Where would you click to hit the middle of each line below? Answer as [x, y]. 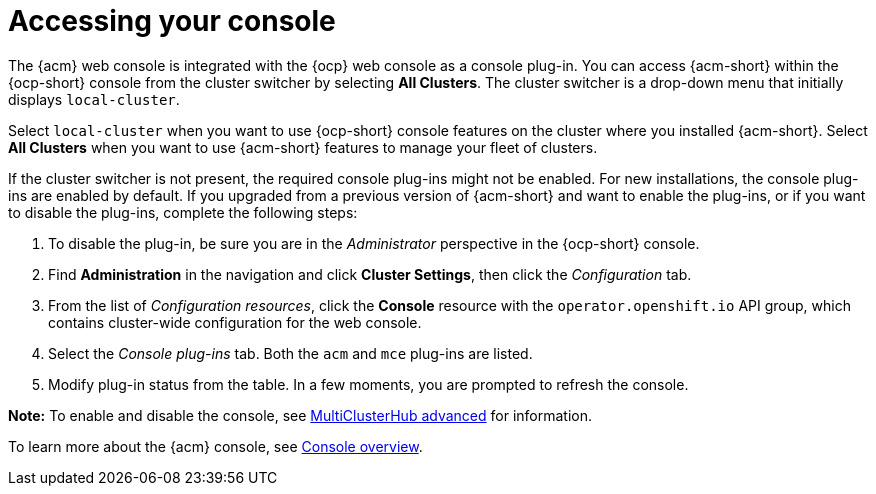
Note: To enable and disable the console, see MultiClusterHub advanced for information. [300, 415]
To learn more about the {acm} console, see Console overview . [215, 446]
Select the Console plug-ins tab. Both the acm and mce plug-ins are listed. [290, 353]
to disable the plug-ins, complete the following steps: [183, 212]
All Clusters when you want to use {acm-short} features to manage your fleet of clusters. [303, 147]
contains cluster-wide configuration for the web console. [235, 322]
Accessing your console [172, 21]
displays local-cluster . [94, 99]
